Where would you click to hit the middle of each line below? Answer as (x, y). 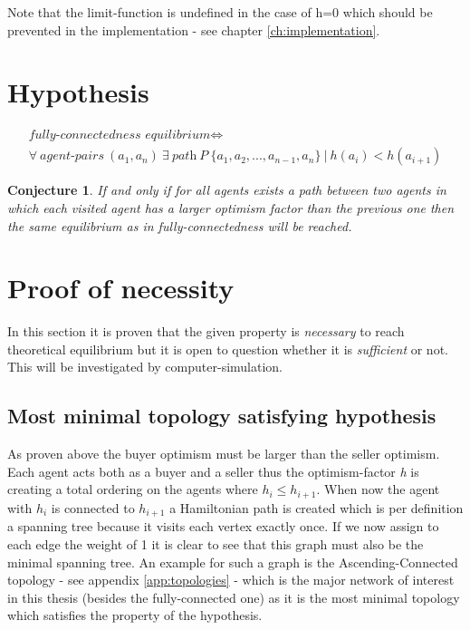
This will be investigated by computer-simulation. (145, 367)
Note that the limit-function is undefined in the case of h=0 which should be (220, 12)
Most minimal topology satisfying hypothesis (222, 416)
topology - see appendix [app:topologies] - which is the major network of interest (231, 580)
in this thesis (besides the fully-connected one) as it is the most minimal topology (234, 597)
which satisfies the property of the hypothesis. (135, 615)
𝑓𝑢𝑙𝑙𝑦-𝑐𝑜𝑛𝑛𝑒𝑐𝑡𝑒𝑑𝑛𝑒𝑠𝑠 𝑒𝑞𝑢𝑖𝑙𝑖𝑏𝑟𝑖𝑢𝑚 (120, 136)
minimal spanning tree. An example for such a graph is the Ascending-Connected (233, 562)
